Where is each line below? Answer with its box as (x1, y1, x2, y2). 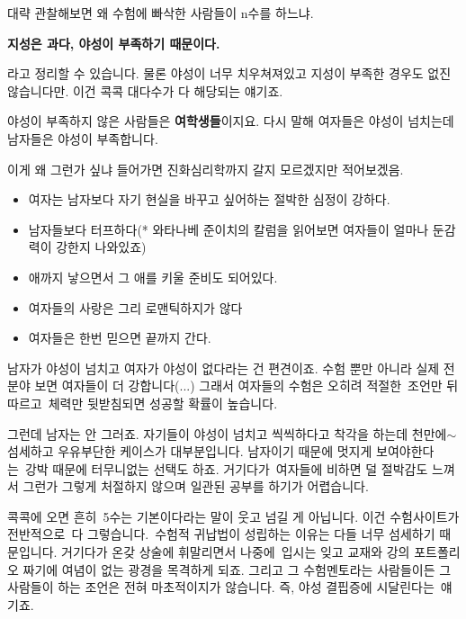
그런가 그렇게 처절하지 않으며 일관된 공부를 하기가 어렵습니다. (22, 477, 369, 496)
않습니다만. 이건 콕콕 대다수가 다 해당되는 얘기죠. (7, 81, 283, 100)
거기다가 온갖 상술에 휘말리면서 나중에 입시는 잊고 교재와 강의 (61, 543, 410, 561)
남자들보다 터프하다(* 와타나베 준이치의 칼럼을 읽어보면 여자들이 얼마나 (28, 220, 429, 238)
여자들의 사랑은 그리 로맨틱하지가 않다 (28, 298, 243, 317)
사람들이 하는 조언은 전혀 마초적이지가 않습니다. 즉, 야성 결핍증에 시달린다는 (7, 578, 435, 597)
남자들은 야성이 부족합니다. (7, 129, 158, 148)
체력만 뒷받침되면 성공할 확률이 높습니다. (48, 393, 278, 412)
